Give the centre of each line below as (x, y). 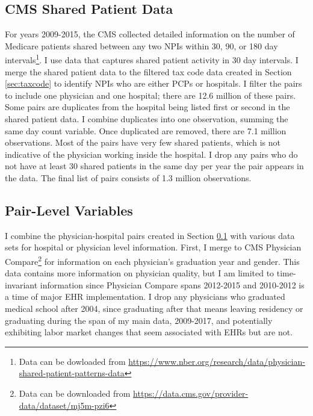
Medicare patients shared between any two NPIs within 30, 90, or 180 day (141, 45)
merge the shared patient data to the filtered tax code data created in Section (148, 71)
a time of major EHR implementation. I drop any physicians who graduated (145, 296)
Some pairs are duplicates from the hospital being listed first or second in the (147, 107)
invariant (21, 284)
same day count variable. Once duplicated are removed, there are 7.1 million (146, 130)
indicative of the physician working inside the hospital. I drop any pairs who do (151, 154)
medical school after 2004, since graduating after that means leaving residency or (154, 308)
